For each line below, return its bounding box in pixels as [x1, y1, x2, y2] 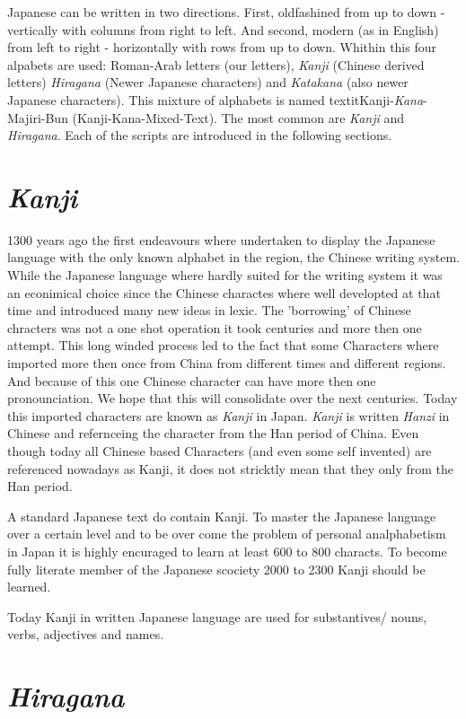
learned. [7, 577, 51, 596]
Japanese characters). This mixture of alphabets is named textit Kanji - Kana [7, 90, 424, 109]
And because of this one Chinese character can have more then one [7, 371, 376, 390]
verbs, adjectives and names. [7, 625, 164, 644]
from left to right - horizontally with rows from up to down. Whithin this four [7, 38, 437, 57]
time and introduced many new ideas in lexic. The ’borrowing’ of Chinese [7, 301, 411, 320]
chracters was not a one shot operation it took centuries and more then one [7, 318, 422, 337]
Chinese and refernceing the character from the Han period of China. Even [7, 424, 419, 443]
